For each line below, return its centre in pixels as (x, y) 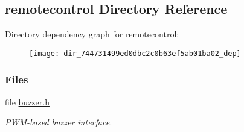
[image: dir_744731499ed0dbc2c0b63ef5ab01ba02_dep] (135, 53)
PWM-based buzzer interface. (59, 122)
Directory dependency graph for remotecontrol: (92, 34)
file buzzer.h (27, 102)
